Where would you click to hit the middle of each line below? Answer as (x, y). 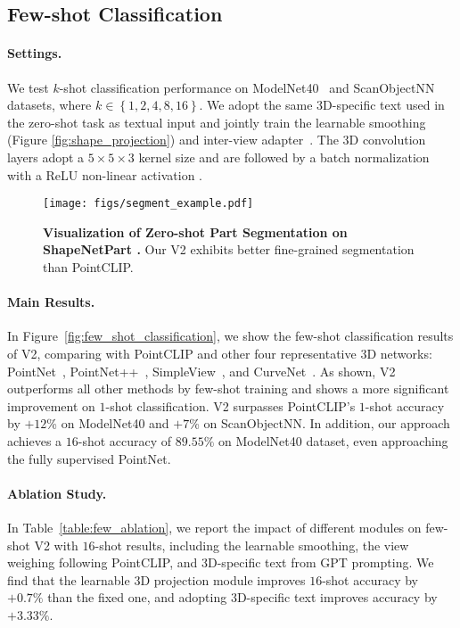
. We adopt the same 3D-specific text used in (322, 105)
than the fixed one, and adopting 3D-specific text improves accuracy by (242, 597)
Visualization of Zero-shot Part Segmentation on (195, 231)
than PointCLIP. (88, 266)
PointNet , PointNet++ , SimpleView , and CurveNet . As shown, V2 (201, 371)
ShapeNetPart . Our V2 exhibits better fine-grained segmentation (229, 249)
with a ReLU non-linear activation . (105, 174)
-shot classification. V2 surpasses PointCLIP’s (230, 405)
